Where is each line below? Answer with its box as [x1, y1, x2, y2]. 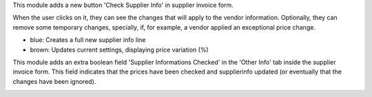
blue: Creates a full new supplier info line [30, 36, 146, 44]
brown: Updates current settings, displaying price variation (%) [30, 45, 209, 54]
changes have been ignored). [12, 77, 96, 85]
